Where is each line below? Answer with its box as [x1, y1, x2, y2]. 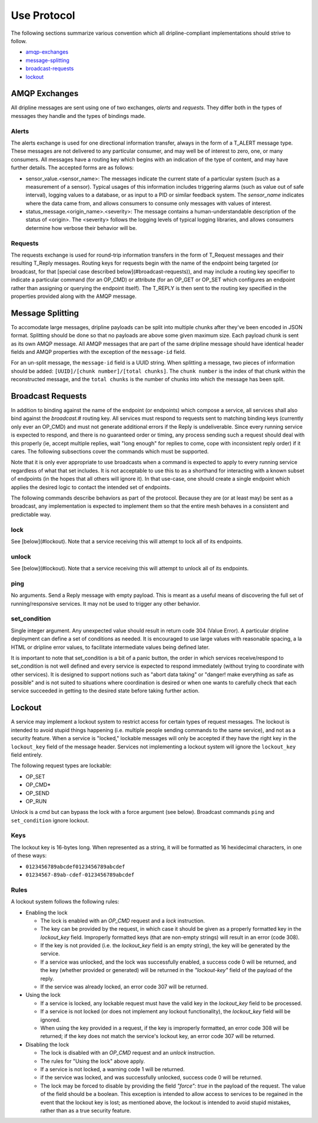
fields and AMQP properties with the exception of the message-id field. [11, 349, 186, 356]
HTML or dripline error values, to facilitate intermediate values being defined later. [11, 643, 210, 651]
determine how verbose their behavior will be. [25, 224, 137, 231]
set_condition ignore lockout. [11, 817, 90, 824]
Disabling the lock [25, 1041, 69, 1048]
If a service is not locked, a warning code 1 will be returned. [40, 1065, 185, 1073]
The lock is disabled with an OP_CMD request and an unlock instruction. [40, 1049, 216, 1056]
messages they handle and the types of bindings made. [11, 112, 146, 119]
